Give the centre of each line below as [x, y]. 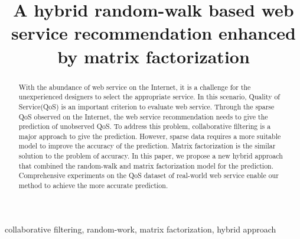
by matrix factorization [154, 56]
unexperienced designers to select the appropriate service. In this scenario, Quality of [149, 97]
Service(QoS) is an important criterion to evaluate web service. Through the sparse [146, 106]
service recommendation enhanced [154, 33]
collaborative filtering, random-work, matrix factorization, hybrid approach [141, 229]
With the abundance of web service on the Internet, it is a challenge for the [135, 87]
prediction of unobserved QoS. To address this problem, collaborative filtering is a [145, 126]
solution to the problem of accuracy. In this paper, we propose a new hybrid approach [151, 156]
